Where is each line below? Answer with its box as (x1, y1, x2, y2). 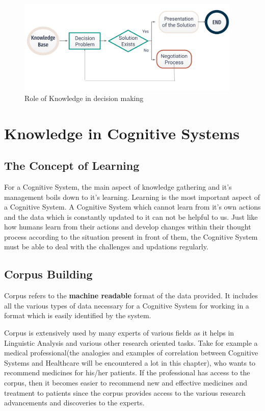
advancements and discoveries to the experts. (4, 397, 145, 408)
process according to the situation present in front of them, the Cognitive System (4, 231, 258, 242)
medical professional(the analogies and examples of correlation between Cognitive (4, 347, 258, 358)
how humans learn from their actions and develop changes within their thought (4, 221, 251, 232)
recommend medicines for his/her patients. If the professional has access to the (4, 367, 250, 378)
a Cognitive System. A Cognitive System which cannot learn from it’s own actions (4, 201, 261, 212)
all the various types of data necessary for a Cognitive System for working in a (4, 300, 249, 311)
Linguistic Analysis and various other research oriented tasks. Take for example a (4, 337, 258, 348)
